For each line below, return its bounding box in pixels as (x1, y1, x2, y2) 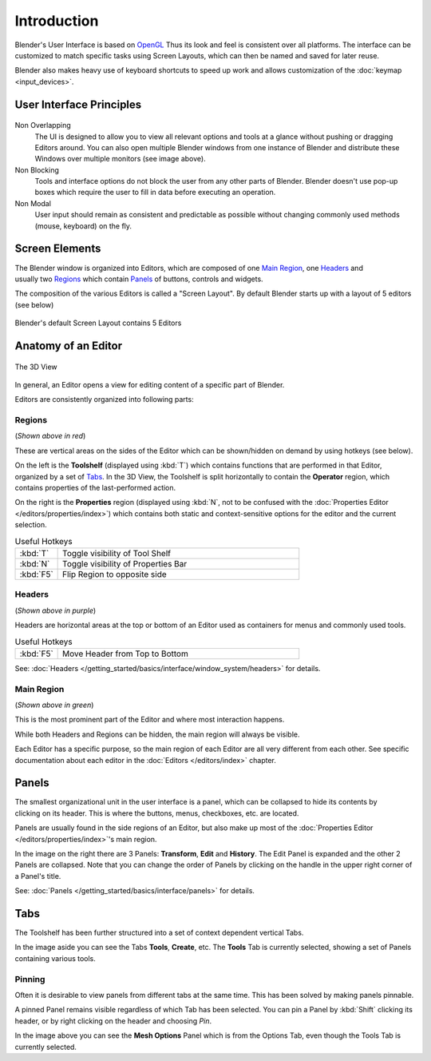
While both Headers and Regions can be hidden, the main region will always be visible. (14, 729, 300, 739)
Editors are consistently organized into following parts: (14, 395, 195, 404)
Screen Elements (14, 242, 101, 256)
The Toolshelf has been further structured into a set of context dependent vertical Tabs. (14, 928, 304, 938)
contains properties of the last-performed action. (14, 483, 176, 492)
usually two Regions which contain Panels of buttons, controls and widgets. (14, 274, 263, 284)
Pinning (14, 973, 45, 984)
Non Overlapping (14, 121, 71, 130)
